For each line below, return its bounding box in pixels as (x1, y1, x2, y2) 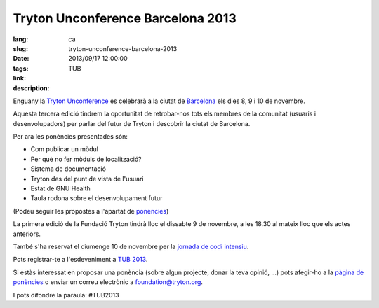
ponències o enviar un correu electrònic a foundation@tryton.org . (13, 278, 204, 286)
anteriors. (13, 230, 41, 238)
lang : (13, 35, 29, 43)
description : (13, 84, 50, 92)
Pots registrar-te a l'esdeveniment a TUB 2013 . (13, 255, 148, 264)
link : (13, 74, 27, 83)
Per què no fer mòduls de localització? (30, 155, 142, 163)
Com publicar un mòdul (30, 145, 98, 153)
